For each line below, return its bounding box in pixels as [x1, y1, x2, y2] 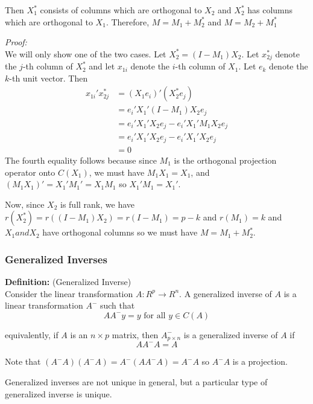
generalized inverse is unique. [5, 387, 112, 400]
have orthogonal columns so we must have [42, 226, 198, 239]
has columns [247, 4, 293, 16]
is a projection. [232, 355, 288, 368]
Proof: [5, 36, 27, 48]
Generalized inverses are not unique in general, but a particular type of [5, 375, 268, 388]
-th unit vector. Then [9, 71, 88, 84]
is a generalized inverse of [183, 328, 278, 341]
